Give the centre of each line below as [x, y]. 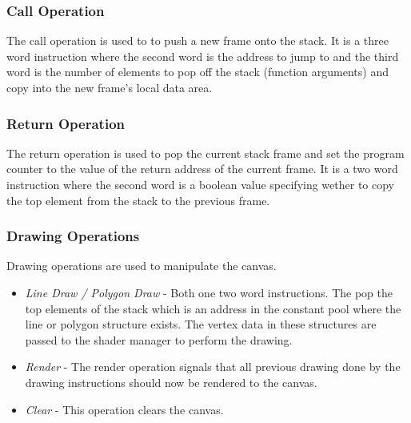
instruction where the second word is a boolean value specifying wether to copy [200, 184]
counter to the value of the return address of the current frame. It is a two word [202, 169]
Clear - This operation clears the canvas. [124, 409]
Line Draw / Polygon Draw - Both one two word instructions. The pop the [209, 292]
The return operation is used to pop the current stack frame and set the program [205, 153]
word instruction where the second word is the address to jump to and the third [203, 56]
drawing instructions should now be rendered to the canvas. [171, 382]
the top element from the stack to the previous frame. [138, 200]
